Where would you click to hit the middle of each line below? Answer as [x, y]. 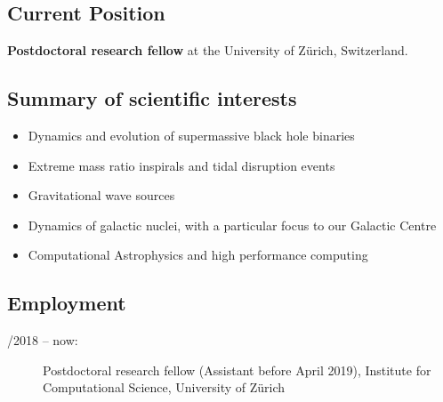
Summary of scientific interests [152, 98]
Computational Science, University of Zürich [164, 387]
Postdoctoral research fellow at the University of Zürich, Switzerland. [208, 50]
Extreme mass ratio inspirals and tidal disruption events [181, 165]
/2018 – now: [43, 340]
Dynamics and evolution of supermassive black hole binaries [191, 135]
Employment [67, 303]
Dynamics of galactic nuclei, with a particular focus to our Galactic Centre [232, 225]
